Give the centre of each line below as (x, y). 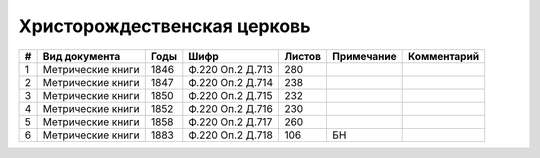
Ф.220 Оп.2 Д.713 (231, 69)
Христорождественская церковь (164, 26)
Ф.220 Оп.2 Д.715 (230, 95)
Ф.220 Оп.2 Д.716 (231, 108)
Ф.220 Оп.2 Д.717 (230, 122)
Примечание (364, 56)
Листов (303, 56)
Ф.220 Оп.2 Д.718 (231, 135)
